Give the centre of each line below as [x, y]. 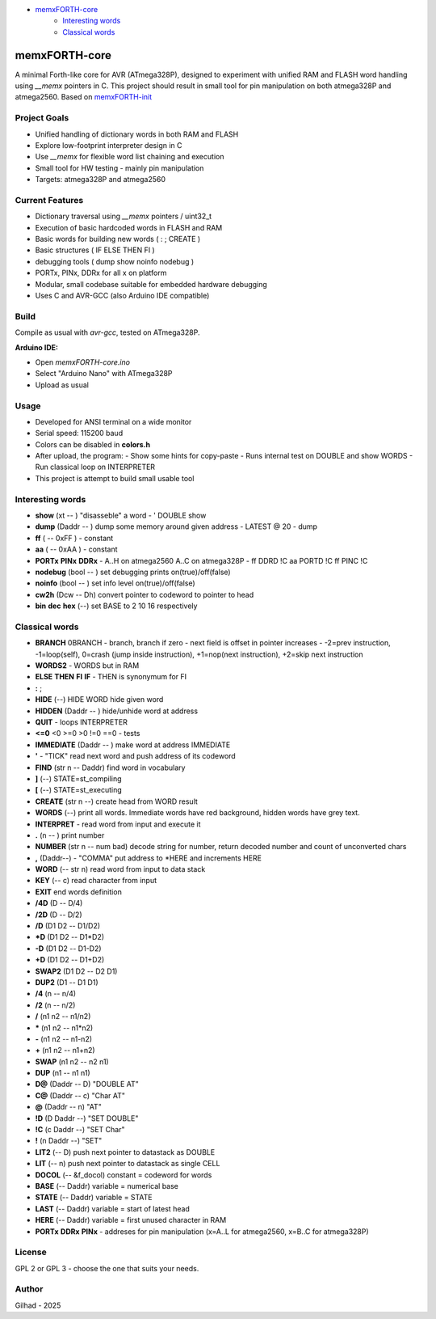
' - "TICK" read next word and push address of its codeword [135, 756]
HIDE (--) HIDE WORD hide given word [99, 700]
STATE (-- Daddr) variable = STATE [94, 1198]
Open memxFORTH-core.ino [83, 362]
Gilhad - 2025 [38, 1305]
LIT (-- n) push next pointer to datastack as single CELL [128, 1164]
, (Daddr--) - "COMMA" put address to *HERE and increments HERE [149, 858]
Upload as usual [62, 385]
